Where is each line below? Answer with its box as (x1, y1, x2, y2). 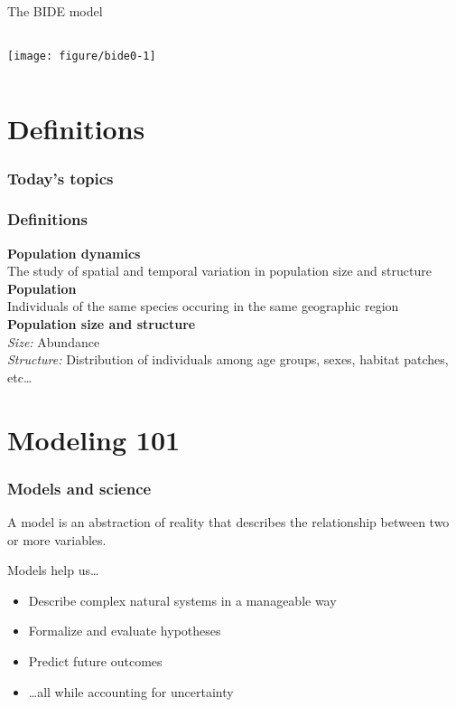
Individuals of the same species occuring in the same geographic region (7, 297, 399, 316)
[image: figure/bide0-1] (7, 49, 156, 62)
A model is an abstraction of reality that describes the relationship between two (7, 513, 450, 532)
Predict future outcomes (28, 652, 163, 670)
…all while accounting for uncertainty (28, 682, 234, 701)
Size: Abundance (7, 332, 100, 351)
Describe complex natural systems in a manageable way (28, 590, 337, 609)
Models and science (7, 476, 152, 499)
